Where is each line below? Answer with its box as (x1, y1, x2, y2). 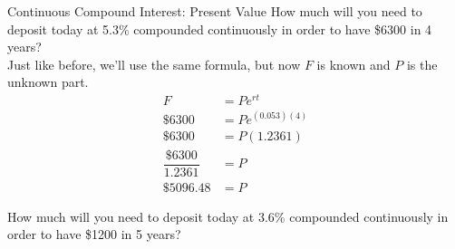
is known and (316, 54, 391, 73)
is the (406, 54, 438, 73)
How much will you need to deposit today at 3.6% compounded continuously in (7, 206, 449, 225)
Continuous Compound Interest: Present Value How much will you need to (7, 2, 422, 20)
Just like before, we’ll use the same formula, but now (7, 54, 301, 73)
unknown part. (7, 72, 89, 91)
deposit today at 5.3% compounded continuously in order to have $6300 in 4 (7, 19, 432, 38)
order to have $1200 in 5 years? (7, 225, 181, 244)
